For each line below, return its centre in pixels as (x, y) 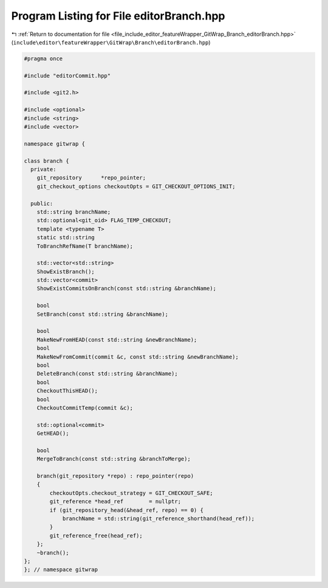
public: (42, 203)
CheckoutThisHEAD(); (67, 391)
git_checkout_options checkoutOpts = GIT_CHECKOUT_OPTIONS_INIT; (136, 186)
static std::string (66, 238)
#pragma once (43, 58)
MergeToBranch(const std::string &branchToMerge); (114, 459)
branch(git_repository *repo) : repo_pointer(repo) (115, 476)
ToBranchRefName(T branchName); (85, 246)
